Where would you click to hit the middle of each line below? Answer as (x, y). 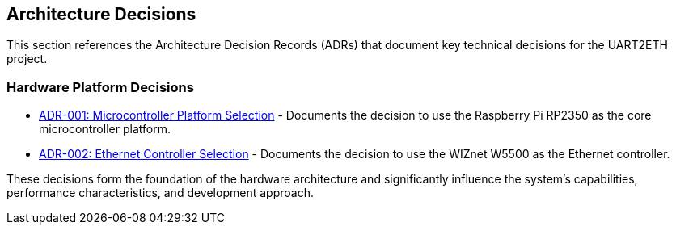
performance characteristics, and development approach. (160, 193)
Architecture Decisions (101, 14)
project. (27, 59)
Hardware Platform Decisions (100, 87)
